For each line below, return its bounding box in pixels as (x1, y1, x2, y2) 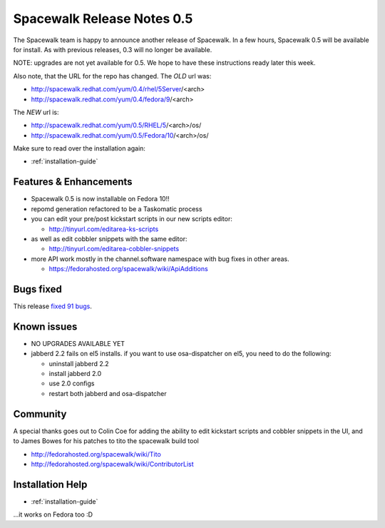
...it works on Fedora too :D (13, 510, 93, 519)
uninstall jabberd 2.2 (48, 359, 110, 367)
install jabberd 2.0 (48, 370, 102, 378)
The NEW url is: (13, 108, 60, 116)
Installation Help (13, 478, 88, 490)
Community (13, 407, 67, 420)
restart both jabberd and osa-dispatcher (48, 389, 167, 397)
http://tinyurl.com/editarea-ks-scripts (48, 225, 159, 233)
